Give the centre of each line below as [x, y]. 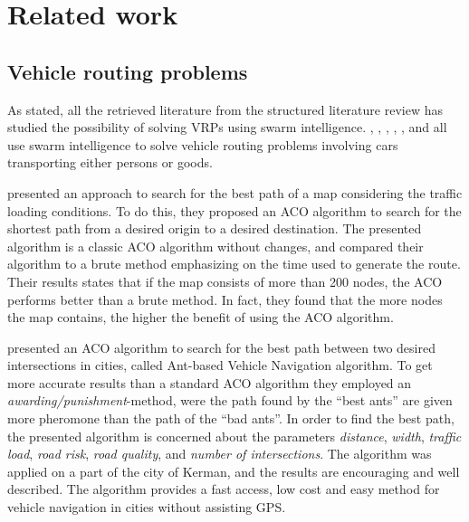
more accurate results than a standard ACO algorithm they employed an [210, 382]
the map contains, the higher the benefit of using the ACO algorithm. [201, 317]
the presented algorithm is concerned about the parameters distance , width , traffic [234, 436]
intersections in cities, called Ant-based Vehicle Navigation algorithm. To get [220, 365]
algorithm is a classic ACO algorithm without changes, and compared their [215, 246]
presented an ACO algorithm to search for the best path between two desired [221, 347]
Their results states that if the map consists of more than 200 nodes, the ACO [225, 281]
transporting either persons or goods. [110, 162]
